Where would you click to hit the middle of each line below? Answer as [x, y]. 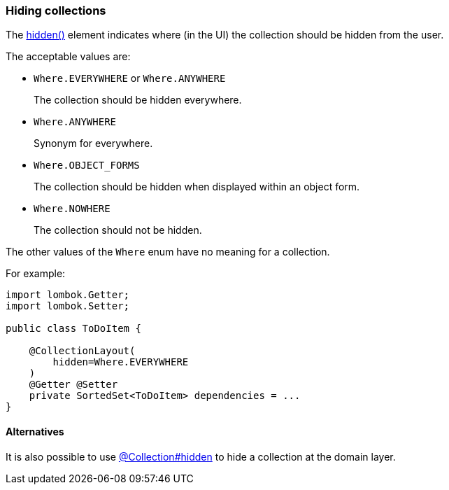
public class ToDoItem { [73, 329]
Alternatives [35, 431]
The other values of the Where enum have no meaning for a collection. [168, 252]
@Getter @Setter [73, 385]
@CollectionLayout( [82, 351]
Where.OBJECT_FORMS [87, 166]
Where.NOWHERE [72, 209]
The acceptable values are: [68, 57]
